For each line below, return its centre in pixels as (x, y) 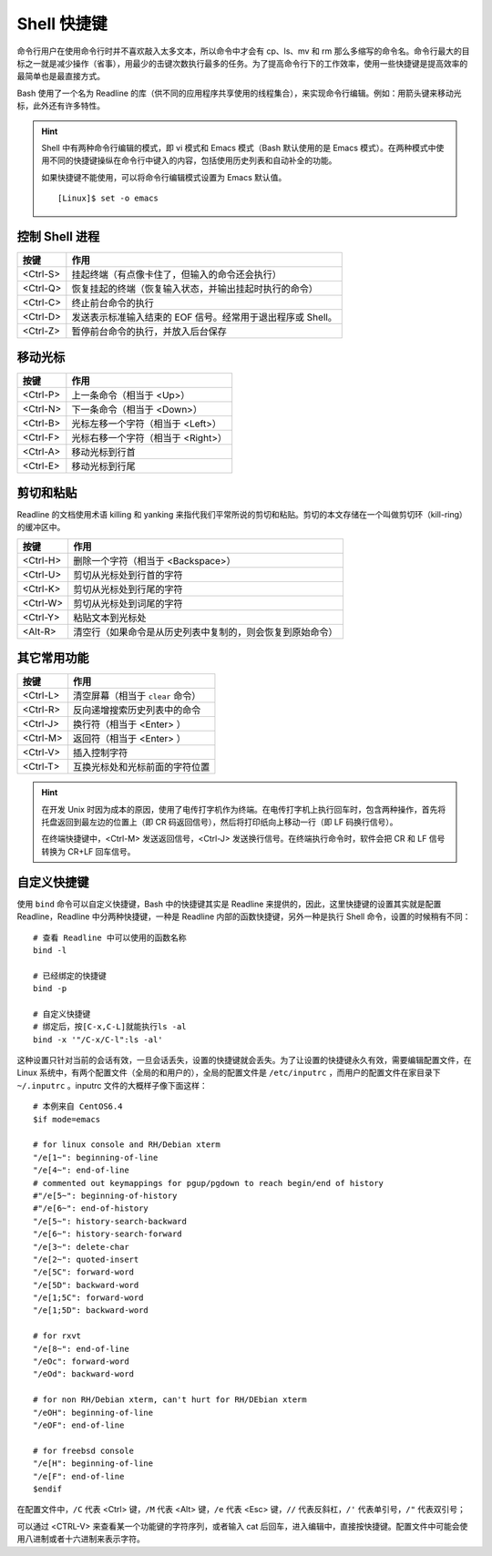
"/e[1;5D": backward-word (91, 1310)
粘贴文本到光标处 (110, 618)
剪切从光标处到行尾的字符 (128, 589)
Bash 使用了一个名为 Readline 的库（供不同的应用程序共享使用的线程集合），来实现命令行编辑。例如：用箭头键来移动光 (239, 93)
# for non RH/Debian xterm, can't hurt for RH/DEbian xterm (170, 1400)
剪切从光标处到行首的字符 (128, 575)
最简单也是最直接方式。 (61, 77)
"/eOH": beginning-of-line (93, 1413)
